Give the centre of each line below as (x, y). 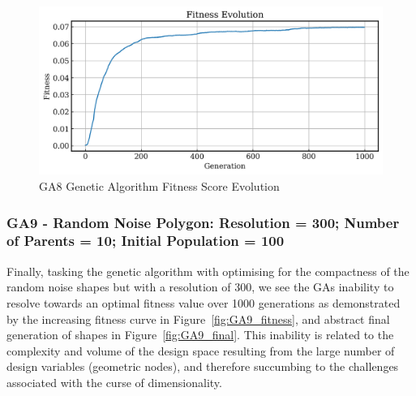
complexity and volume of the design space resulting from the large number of (201, 350)
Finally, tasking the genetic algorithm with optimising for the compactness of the (208, 271)
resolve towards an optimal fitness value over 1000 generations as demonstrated (204, 302)
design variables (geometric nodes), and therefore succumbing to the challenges (203, 366)
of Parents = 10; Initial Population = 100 (146, 241)
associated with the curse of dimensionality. (114, 382)
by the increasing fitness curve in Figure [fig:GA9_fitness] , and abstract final (198, 319)
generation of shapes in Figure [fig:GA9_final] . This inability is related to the (200, 335)
